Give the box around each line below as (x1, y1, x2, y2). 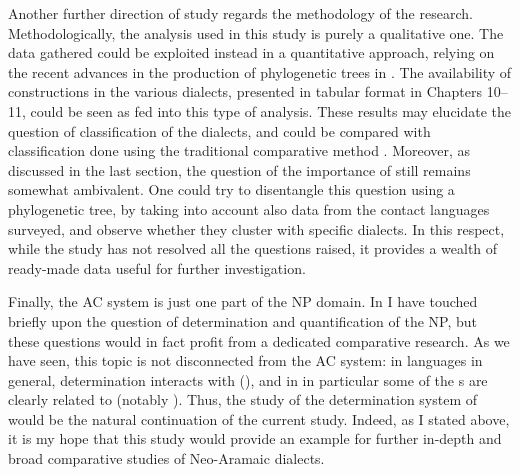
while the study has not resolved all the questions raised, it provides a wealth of (8, 238, 498, 259)
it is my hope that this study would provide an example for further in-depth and (8, 428, 502, 449)
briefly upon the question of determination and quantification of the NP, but (8, 310, 478, 331)
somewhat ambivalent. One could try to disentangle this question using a (8, 179, 455, 200)
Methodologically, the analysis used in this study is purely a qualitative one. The (8, 22, 504, 43)
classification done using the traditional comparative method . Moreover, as (8, 140, 471, 161)
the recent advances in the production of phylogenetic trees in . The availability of (8, 61, 512, 82)
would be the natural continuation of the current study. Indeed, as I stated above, (8, 408, 510, 429)
